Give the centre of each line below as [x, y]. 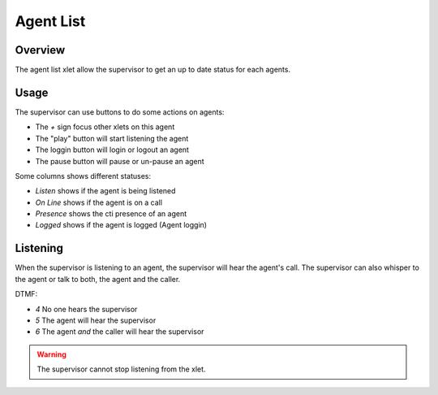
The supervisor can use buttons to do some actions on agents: [120, 112]
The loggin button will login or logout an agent [112, 150]
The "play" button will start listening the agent [112, 138]
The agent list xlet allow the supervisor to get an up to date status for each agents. [153, 70]
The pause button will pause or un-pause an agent [120, 161]
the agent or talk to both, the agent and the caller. [98, 279]
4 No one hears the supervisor [86, 309]
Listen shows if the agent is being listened [105, 191]
